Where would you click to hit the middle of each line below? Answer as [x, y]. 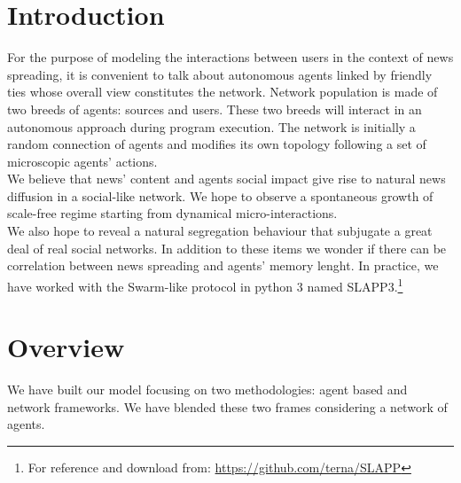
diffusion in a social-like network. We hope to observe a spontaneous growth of [220, 195]
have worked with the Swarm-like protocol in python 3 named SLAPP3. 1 [205, 284]
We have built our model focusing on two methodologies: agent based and [207, 390]
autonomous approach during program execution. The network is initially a [211, 126]
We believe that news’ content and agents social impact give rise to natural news [227, 179]
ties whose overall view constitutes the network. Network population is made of [223, 92]
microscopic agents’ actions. [82, 161]
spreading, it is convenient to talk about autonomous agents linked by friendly [220, 74]
